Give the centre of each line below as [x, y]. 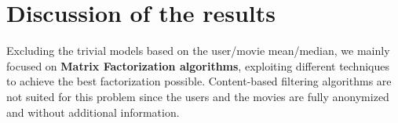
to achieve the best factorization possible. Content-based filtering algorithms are [199, 81]
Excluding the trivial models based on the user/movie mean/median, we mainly [198, 51]
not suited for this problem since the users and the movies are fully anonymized [198, 96]
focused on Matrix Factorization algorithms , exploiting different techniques [198, 65]
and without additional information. [93, 112]
